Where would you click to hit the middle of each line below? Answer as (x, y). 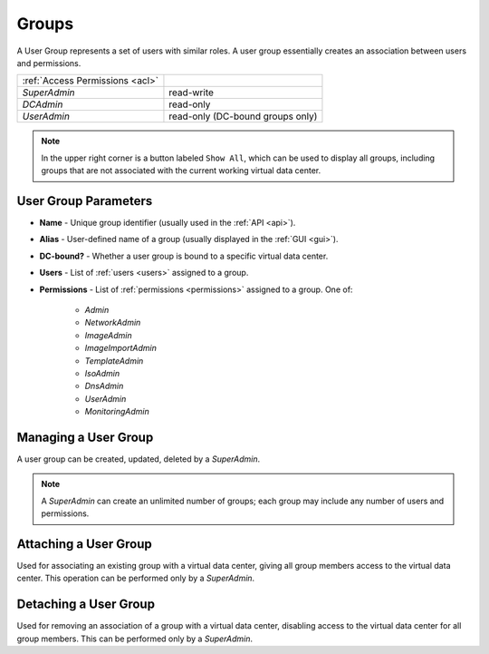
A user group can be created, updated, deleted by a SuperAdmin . (139, 459)
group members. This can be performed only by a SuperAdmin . (135, 639)
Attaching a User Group (85, 544)
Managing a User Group (85, 437)
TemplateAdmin (114, 361)
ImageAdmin (108, 335)
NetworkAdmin (113, 323)
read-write (192, 93)
